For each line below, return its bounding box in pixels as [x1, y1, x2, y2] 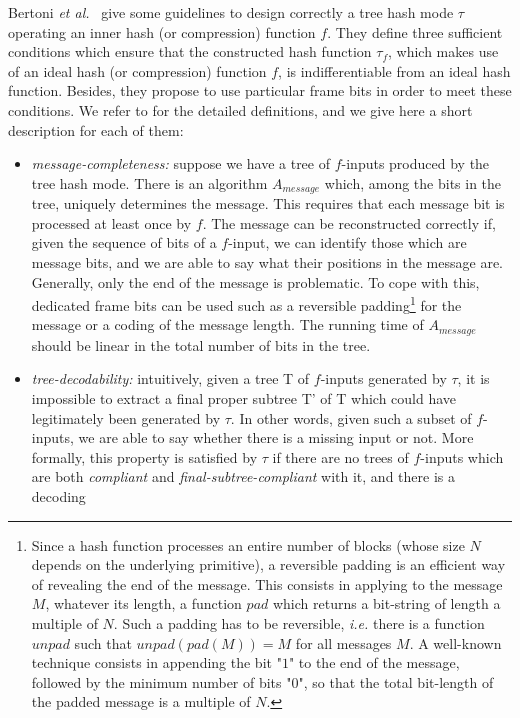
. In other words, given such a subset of [230, 407, 472, 428]
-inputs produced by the [341, 153, 490, 174]
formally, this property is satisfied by [31, 446, 258, 467]
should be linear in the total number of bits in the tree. [31, 334, 371, 355]
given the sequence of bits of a [31, 232, 217, 253]
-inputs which [420, 446, 504, 467]
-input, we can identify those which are [228, 232, 467, 253]
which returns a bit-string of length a [272, 593, 501, 614]
